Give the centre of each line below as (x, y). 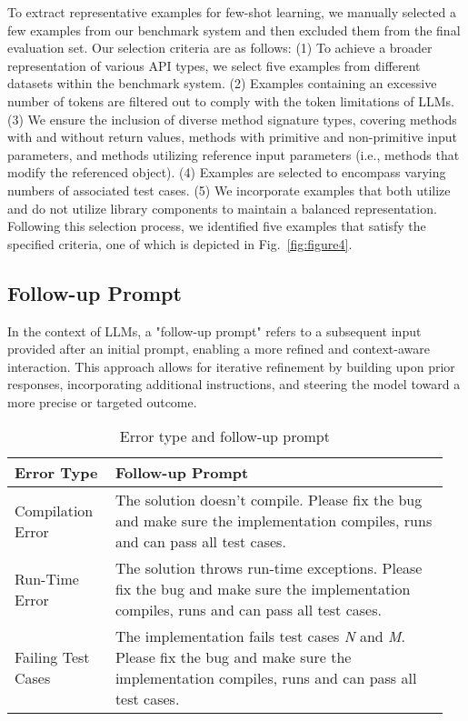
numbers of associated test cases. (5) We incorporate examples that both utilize (229, 190)
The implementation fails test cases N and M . (260, 636)
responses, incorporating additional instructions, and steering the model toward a (234, 384)
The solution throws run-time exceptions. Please (269, 568)
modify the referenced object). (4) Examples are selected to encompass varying (227, 172)
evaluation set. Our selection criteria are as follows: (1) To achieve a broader (220, 48)
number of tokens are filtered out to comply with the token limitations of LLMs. (231, 100)
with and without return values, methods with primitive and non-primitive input (233, 137)
